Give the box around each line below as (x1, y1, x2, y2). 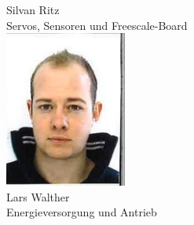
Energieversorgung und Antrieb (6, 204, 157, 220)
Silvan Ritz (6, 2, 60, 17)
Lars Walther (6, 188, 70, 205)
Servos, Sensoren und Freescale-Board (6, 17, 188, 33)
